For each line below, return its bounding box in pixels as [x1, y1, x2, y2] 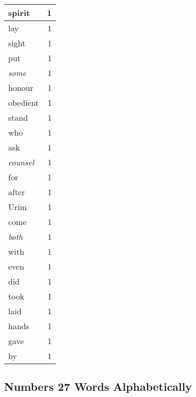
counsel [8, 156, 34, 168]
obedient [8, 97, 39, 108]
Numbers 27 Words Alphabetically [4, 379, 192, 394]
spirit [8, 7, 30, 18]
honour [8, 82, 33, 93]
